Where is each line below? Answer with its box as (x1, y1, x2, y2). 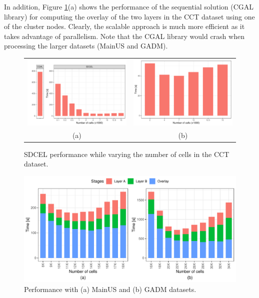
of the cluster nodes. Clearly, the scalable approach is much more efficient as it (4, 21, 245, 31)
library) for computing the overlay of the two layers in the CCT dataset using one (4, 11, 255, 21)
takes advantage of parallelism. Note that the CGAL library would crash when (4, 30, 244, 41)
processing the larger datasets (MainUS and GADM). (4, 40, 168, 51)
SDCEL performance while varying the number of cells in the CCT (24, 148, 229, 159)
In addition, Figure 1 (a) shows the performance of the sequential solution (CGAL (4, 1, 254, 11)
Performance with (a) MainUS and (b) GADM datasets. (24, 283, 196, 294)
